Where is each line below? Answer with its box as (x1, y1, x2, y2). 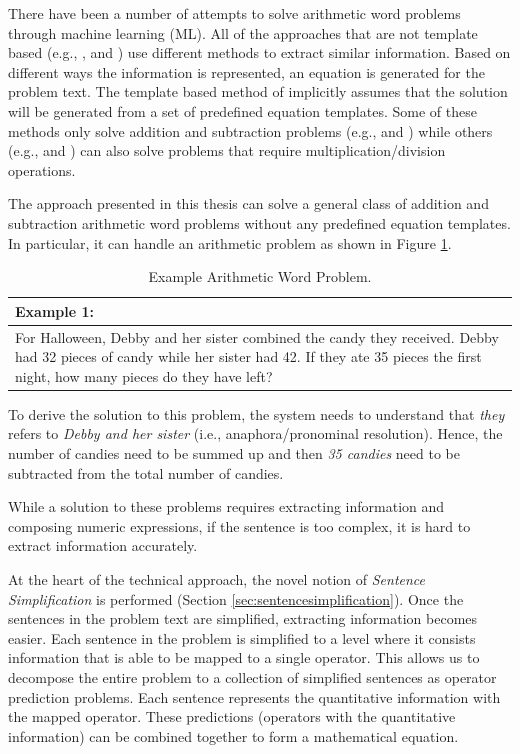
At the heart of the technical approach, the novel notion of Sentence (8, 569, 426, 589)
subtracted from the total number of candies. (8, 462, 284, 483)
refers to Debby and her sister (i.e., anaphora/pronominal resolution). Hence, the (8, 423, 503, 444)
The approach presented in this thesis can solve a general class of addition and (8, 193, 489, 214)
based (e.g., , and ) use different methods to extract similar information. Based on (8, 42, 511, 63)
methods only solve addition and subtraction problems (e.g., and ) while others (8, 120, 493, 141)
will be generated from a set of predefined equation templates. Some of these (8, 100, 477, 121)
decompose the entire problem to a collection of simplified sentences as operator (8, 666, 497, 687)
